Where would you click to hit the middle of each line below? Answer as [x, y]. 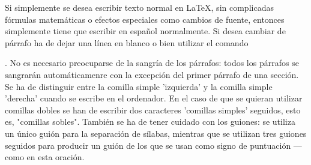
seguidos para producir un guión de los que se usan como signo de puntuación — [153, 145]
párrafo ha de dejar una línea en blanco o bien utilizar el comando [127, 42]
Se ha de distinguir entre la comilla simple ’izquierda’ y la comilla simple [139, 86]
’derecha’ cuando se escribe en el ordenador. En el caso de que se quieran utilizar [154, 98]
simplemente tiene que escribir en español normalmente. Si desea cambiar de [145, 31]
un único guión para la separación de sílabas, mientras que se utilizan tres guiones [156, 133]
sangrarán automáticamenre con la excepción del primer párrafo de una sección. [152, 74]
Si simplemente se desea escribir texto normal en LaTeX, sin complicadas [139, 7]
